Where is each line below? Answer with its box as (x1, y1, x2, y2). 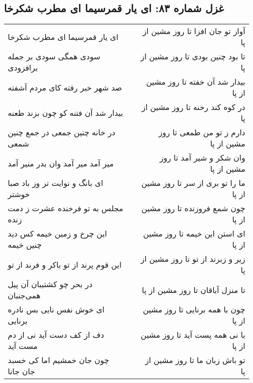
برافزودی (8, 62, 38, 73)
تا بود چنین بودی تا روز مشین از (140, 51, 245, 62)
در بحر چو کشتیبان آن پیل (8, 278, 92, 290)
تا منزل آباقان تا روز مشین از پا (142, 284, 245, 295)
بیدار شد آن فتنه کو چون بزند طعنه (8, 107, 123, 118)
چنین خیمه (8, 239, 42, 251)
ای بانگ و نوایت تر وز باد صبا (8, 177, 103, 189)
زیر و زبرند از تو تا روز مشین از (141, 253, 245, 265)
